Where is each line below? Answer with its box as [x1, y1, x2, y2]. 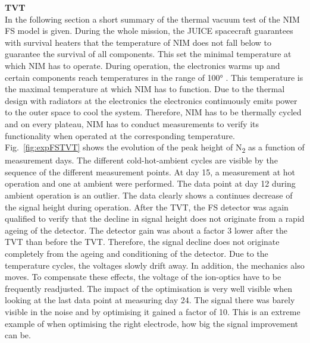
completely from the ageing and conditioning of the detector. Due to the [5, 247, 268, 259]
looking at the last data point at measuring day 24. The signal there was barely [5, 294, 295, 306]
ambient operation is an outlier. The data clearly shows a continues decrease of [5, 189, 293, 202]
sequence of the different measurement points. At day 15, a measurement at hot [5, 165, 296, 178]
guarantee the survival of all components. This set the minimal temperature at [5, 48, 292, 60]
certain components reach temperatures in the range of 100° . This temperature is [5, 71, 303, 83]
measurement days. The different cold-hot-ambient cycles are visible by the [5, 154, 278, 166]
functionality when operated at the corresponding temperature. [5, 129, 235, 141]
